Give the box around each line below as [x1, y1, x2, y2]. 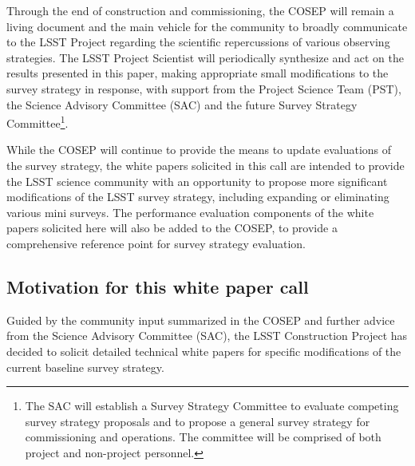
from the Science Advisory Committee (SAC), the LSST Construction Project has [6, 327, 408, 344]
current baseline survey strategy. [6, 358, 164, 375]
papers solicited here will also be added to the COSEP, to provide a [6, 219, 338, 236]
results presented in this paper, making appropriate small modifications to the [6, 65, 389, 81]
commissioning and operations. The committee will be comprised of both [25, 428, 381, 445]
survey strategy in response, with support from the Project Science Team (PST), [6, 80, 401, 97]
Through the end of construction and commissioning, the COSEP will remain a [6, 2, 394, 18]
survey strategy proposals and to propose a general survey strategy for [25, 413, 370, 429]
